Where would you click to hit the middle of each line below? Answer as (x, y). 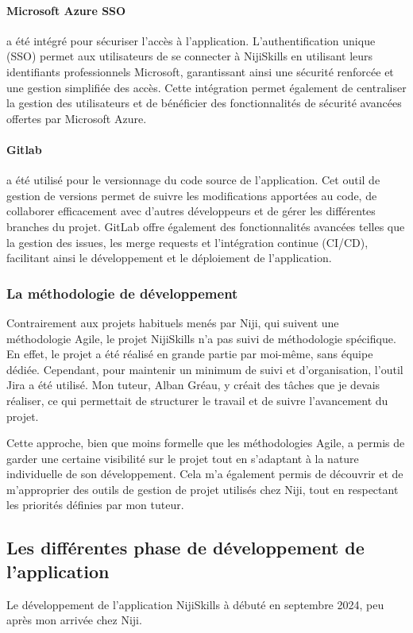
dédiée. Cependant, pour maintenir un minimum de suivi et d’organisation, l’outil (205, 369)
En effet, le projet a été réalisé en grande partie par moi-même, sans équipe (190, 354)
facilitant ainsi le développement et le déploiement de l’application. (169, 258)
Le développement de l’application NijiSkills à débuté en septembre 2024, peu (195, 604)
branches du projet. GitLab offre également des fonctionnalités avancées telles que (206, 226)
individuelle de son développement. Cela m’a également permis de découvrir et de (205, 474)
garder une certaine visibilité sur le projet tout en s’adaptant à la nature (183, 458)
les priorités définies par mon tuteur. (95, 505)
